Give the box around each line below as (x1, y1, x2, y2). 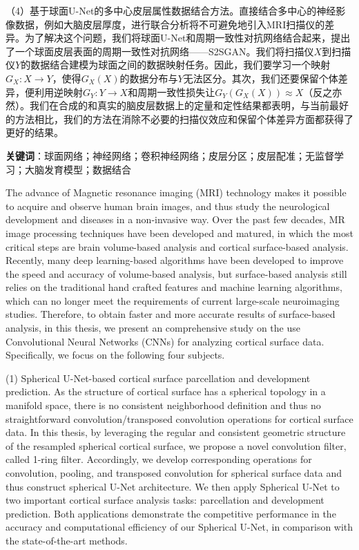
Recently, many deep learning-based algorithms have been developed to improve (6, 253, 344, 267)
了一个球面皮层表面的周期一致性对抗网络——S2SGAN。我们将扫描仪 (6, 44, 314, 58)
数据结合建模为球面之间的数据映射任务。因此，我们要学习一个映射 (30, 57, 331, 72)
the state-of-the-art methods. (6, 533, 128, 547)
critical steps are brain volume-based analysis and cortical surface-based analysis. (6, 239, 349, 254)
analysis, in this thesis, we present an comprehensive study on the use (6, 321, 300, 335)
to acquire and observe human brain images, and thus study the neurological (6, 198, 330, 213)
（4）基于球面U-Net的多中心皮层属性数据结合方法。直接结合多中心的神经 (6, 3, 336, 17)
